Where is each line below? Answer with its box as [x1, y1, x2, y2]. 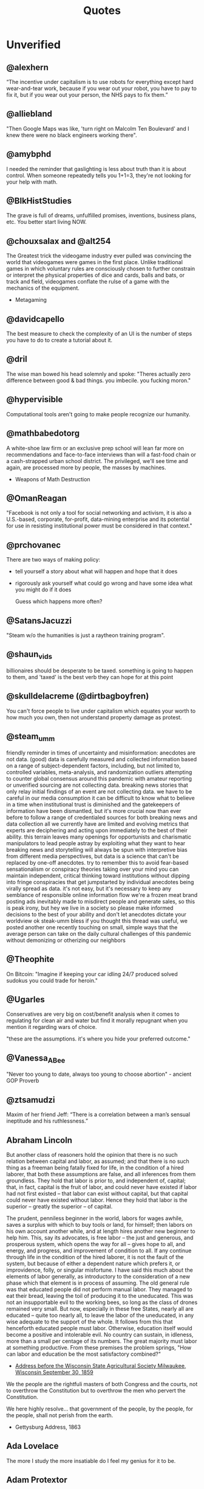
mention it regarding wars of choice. [6, 1023, 97, 1031]
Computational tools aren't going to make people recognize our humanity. [6, 410, 191, 417]
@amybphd [6, 149, 52, 159]
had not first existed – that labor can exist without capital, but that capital [6, 1190, 188, 1197]
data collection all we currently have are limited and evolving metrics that [6, 820, 189, 828]
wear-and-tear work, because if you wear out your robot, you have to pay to [6, 85, 197, 92]
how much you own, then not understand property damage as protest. [6, 713, 182, 721]
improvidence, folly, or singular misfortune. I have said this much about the [6, 1266, 193, 1274]
